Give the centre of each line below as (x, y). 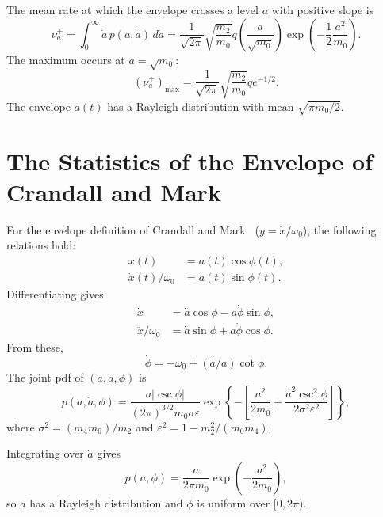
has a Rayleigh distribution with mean (201, 106)
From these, (35, 347)
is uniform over (234, 502)
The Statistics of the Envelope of (190, 160)
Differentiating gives (55, 294)
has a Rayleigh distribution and (106, 502)
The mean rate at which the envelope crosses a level (132, 10)
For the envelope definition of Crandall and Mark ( (133, 229)
